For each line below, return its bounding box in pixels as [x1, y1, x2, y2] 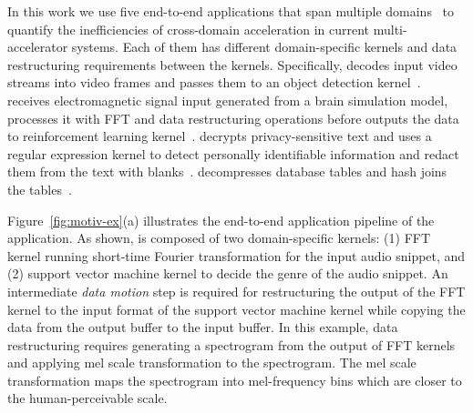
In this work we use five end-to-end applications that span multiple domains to [7, 2, 455, 20]
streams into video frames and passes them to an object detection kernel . [7, 73, 421, 92]
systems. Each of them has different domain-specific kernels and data [71, 37, 458, 56]
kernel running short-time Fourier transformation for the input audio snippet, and [7, 246, 466, 265]
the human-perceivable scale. [7, 388, 168, 408]
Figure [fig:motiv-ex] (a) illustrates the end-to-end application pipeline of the [7, 210, 435, 229]
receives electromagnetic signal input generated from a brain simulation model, [7, 90, 448, 109]
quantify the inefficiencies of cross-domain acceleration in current [7, 19, 370, 38]
